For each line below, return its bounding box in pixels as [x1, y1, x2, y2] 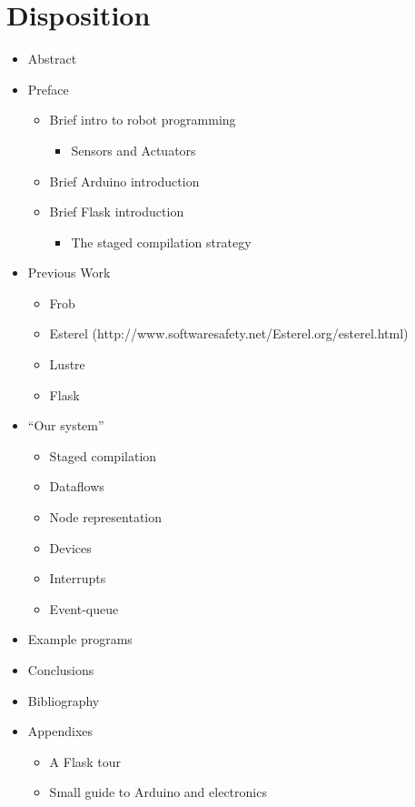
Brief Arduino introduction [49, 171, 200, 190]
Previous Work [27, 263, 111, 282]
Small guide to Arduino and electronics [49, 782, 267, 802]
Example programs [27, 630, 133, 649]
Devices [49, 538, 92, 557]
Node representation [49, 508, 163, 527]
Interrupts [49, 569, 106, 588]
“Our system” [27, 416, 104, 435]
